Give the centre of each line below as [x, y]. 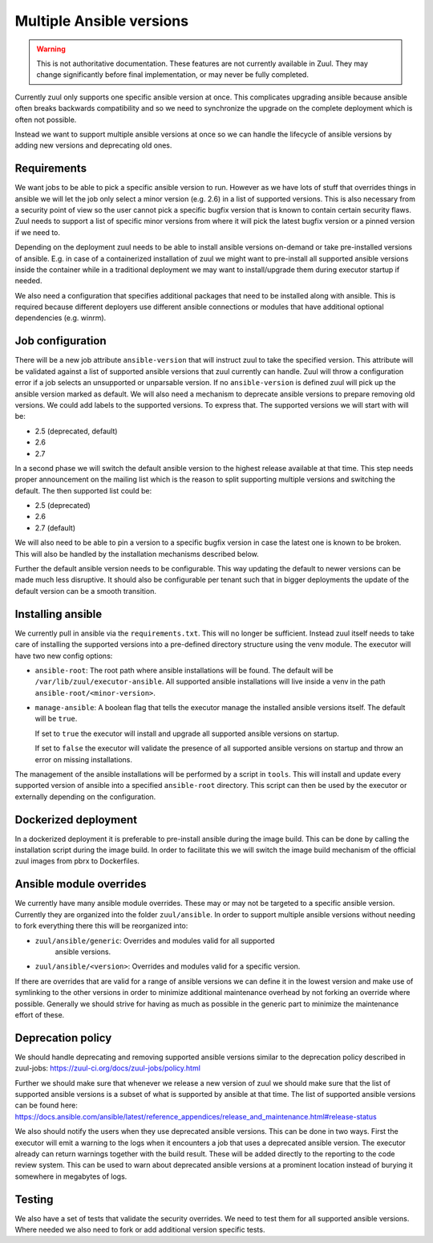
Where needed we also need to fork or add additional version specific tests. [140, 1230]
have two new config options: [64, 656]
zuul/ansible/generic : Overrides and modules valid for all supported [155, 940]
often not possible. [46, 120]
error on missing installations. [83, 759]
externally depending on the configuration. [85, 796]
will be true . [56, 719]
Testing [34, 1199]
